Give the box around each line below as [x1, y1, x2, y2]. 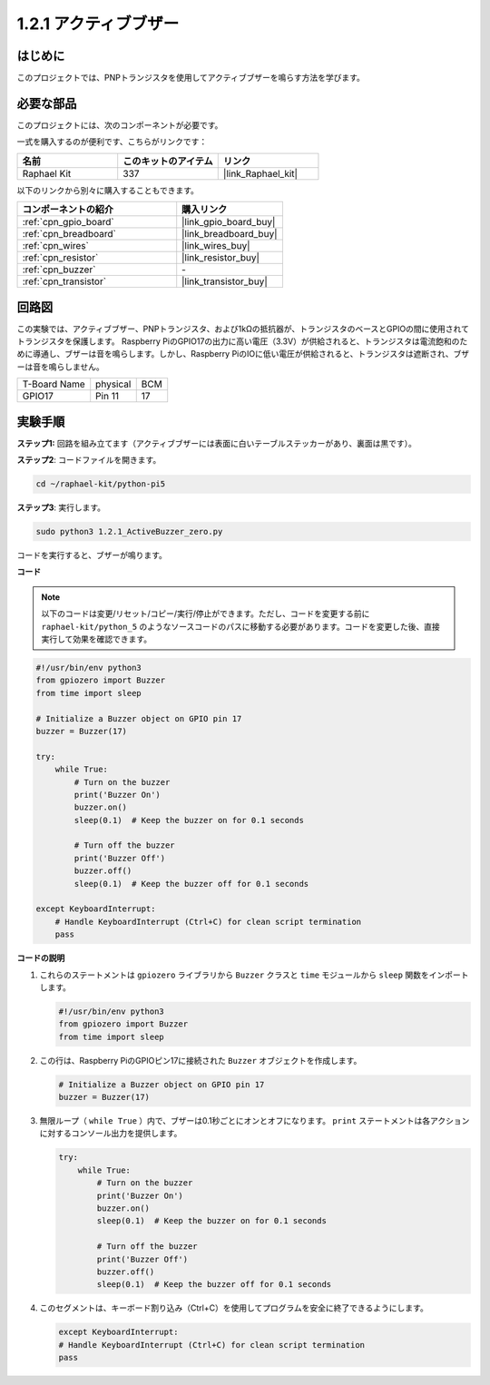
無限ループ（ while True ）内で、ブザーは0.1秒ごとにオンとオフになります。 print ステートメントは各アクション [39, 1115, 470, 1126]
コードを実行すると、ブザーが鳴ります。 [16, 550, 168, 561]
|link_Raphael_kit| [222, 167, 299, 180]
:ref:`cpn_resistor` [22, 251, 99, 264]
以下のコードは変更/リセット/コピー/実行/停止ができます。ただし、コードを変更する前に [41, 608, 370, 619]
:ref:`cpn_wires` [22, 240, 90, 252]
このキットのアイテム [122, 154, 213, 167]
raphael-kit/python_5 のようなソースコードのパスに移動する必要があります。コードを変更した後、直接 [41, 621, 440, 632]
